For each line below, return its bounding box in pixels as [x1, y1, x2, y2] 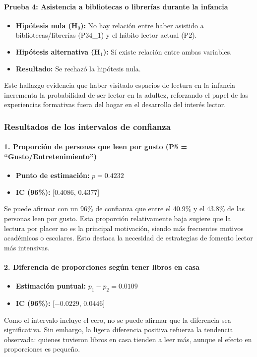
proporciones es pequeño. [4, 344, 80, 354]
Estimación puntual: [15, 281, 86, 291]
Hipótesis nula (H [15, 20, 78, 30]
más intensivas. [4, 242, 50, 252]
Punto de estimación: [15, 170, 90, 180]
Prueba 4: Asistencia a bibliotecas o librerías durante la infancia [4, 1, 228, 11]
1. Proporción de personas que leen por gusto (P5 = [4, 141, 187, 152]
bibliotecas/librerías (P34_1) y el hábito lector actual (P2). [15, 30, 197, 40]
